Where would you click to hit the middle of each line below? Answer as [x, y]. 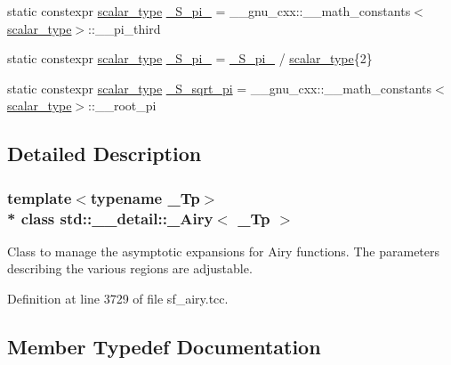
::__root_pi [122, 105]
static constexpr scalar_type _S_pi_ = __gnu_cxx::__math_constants [209, 11]
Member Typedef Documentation [164, 347]
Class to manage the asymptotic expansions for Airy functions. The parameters [224, 251]
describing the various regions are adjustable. [130, 268]
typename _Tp [145, 197]
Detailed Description [105, 154]
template [40, 197]
